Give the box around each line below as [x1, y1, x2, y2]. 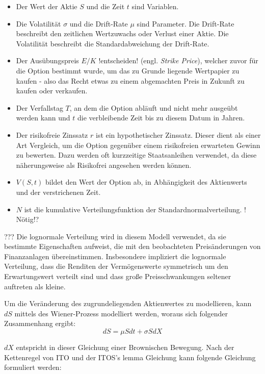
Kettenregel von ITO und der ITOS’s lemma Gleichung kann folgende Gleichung [4, 352, 256, 362]
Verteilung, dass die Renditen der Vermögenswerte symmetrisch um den [4, 261, 228, 271]
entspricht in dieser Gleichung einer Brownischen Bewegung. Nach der [16, 342, 234, 353]
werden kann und [16, 112, 70, 123]
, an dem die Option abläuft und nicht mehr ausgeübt [69, 102, 238, 113]
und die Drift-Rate [69, 18, 128, 29]
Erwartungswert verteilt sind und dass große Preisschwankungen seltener [4, 271, 231, 282]
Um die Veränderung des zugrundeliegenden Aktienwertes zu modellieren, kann [4, 298, 252, 309]
